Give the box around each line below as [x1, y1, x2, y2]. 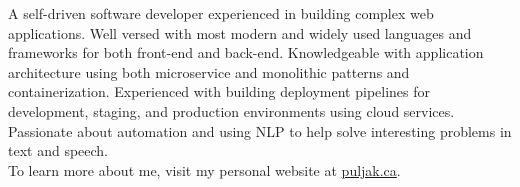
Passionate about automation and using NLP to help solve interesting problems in [8, 120, 512, 141]
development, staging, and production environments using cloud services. [8, 100, 455, 121]
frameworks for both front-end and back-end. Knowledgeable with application [8, 42, 484, 63]
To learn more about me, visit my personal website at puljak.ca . [8, 159, 401, 180]
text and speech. [8, 140, 109, 161]
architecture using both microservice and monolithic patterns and [8, 61, 410, 82]
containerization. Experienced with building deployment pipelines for [8, 81, 431, 102]
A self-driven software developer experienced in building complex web [8, 3, 434, 23]
